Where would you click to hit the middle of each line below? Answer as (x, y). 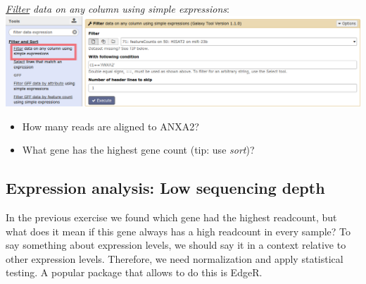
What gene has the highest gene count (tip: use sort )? (138, 150)
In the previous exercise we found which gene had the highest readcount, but (171, 217)
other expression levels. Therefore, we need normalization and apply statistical (175, 258)
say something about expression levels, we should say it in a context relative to (176, 245)
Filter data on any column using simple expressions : (118, 8)
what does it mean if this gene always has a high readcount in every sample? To (178, 231)
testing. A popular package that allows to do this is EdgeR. (134, 272)
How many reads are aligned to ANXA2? (111, 126)
